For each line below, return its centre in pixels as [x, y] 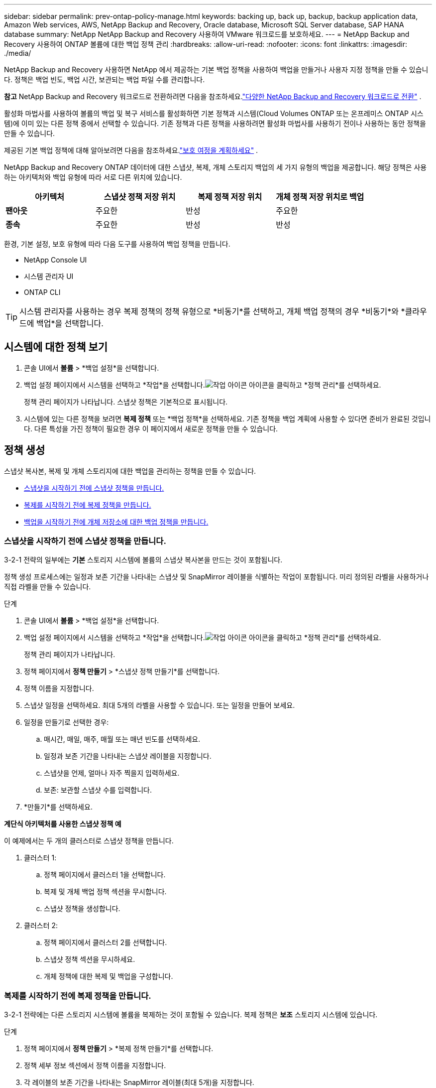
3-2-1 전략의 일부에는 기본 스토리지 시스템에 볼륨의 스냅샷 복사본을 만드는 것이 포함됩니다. [143, 560]
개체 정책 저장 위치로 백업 [320, 197]
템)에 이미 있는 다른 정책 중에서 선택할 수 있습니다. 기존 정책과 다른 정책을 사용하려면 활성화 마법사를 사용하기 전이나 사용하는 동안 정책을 [215, 123]
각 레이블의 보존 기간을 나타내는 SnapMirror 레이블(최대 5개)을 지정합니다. [139, 1083]
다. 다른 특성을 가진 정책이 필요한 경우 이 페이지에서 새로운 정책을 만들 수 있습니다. [151, 428]
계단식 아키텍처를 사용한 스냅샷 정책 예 [63, 824]
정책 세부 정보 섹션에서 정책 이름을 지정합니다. [95, 1066]
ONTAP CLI [42, 292]
